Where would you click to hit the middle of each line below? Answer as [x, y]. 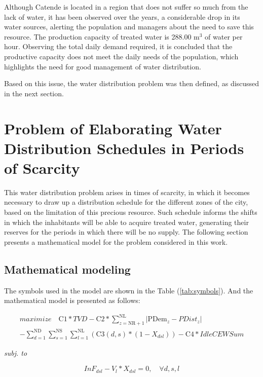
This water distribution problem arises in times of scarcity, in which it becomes [127, 192]
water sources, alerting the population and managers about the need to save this [129, 27]
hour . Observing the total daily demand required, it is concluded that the [118, 46]
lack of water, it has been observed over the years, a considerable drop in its [122, 16]
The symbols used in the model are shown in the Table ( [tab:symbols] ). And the [129, 290]
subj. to [16, 353]
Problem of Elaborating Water [113, 128]
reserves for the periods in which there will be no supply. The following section [126, 232]
